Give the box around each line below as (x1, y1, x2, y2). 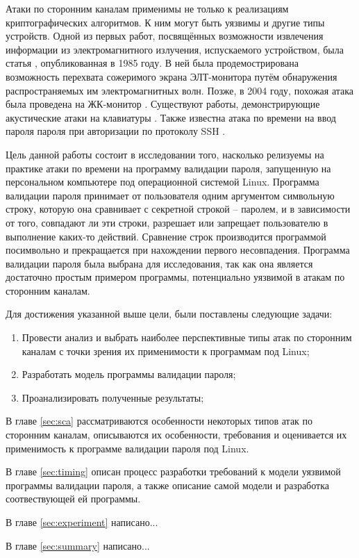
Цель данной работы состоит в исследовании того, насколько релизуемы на (6, 147, 324, 161)
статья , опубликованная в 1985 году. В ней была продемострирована (6, 56, 299, 70)
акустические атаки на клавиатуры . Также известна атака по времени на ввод (6, 110, 336, 124)
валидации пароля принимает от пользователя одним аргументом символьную (6, 188, 335, 202)
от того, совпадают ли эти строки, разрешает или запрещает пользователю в (6, 215, 328, 229)
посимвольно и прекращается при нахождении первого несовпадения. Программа (6, 243, 350, 257)
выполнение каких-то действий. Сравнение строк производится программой (6, 229, 326, 243)
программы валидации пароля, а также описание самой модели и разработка (6, 477, 329, 492)
